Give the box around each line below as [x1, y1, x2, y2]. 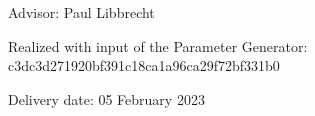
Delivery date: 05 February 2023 [8, 88, 205, 109]
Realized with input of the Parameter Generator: [8, 35, 308, 56]
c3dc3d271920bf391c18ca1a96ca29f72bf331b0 [8, 55, 280, 76]
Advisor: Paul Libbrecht [8, 2, 155, 22]
